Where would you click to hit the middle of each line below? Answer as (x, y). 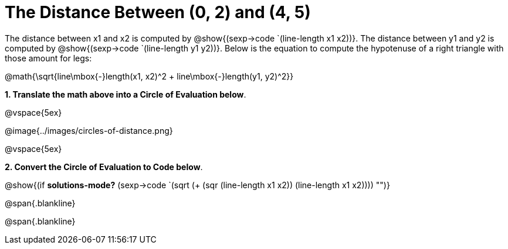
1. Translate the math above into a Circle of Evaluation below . (126, 94)
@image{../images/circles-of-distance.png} (89, 130)
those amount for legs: (48, 58)
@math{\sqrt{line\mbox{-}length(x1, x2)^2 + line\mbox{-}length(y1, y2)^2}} (149, 76)
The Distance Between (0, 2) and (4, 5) (158, 12)
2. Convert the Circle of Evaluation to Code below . (104, 167)
